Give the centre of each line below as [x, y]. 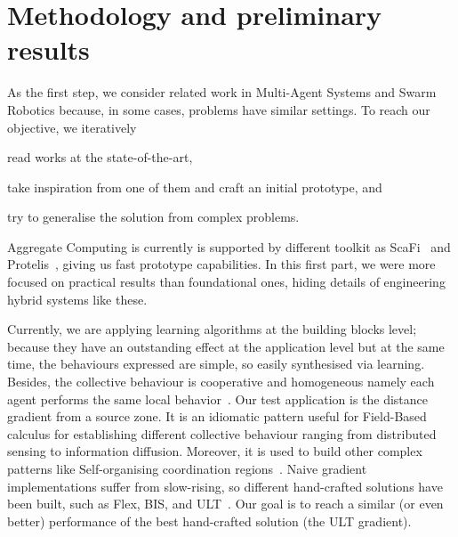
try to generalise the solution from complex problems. [153, 217]
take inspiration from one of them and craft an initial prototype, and [195, 187]
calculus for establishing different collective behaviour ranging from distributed [222, 433]
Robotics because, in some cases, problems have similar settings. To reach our [219, 109]
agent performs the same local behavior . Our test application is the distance [218, 399]
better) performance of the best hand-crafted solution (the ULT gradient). [209, 521]
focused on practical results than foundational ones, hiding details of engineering [226, 282]
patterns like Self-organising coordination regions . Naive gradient [187, 468]
